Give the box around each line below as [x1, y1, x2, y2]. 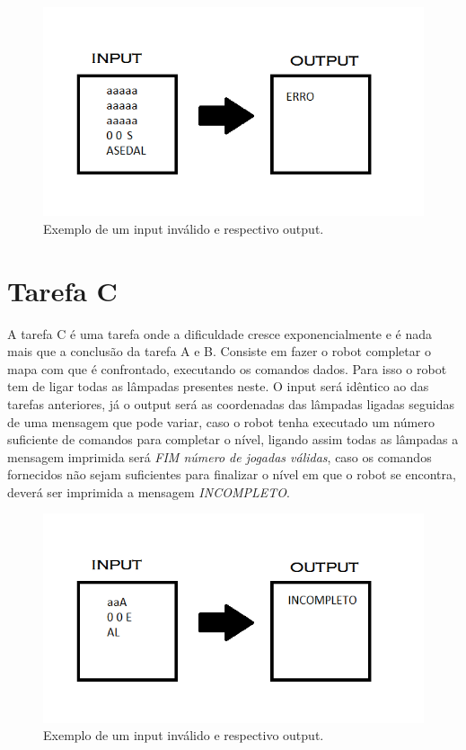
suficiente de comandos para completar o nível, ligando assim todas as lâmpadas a [7, 430, 459, 449]
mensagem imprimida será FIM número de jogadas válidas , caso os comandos [7, 447, 432, 466]
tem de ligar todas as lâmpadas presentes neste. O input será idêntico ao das [7, 377, 429, 396]
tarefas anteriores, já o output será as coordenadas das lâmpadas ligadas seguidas [7, 394, 454, 413]
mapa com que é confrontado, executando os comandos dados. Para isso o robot [7, 359, 447, 378]
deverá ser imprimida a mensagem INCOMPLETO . [7, 482, 290, 501]
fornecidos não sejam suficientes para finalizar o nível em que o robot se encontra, [7, 465, 456, 484]
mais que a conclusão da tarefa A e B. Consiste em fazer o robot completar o [7, 342, 431, 361]
